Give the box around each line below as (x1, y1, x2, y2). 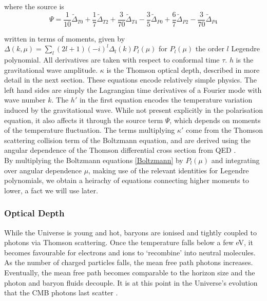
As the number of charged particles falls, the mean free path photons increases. (4, 257, 253, 268)
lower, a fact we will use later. (4, 185, 98, 195)
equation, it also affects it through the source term (4, 114, 163, 125)
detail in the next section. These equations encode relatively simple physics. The (4, 74, 257, 85)
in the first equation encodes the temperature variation (79, 94, 253, 105)
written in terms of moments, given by (4, 33, 125, 44)
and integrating (211, 154, 260, 165)
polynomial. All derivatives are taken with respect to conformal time (4, 54, 220, 65)
